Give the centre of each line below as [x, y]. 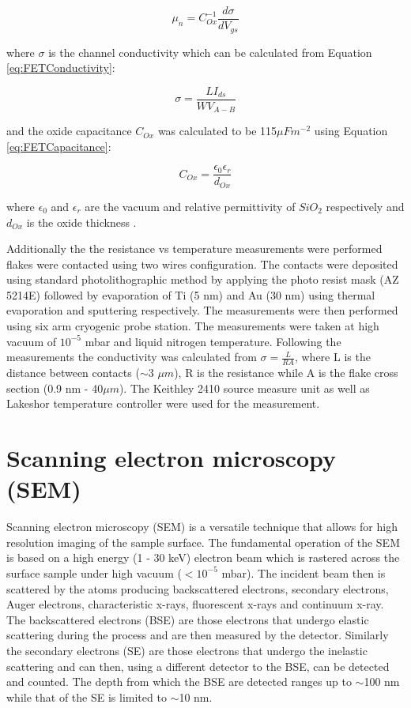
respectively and [365, 206]
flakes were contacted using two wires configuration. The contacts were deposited [202, 264]
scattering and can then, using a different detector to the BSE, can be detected [198, 666]
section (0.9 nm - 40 [55, 388]
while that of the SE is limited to [87, 697]
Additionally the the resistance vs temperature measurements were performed [194, 249]
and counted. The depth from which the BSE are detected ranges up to [179, 682]
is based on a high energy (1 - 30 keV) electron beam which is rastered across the [203, 557]
